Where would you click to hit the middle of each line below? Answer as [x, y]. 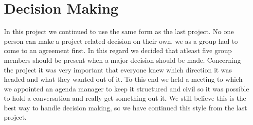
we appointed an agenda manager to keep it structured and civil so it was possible [126, 88]
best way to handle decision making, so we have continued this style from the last [126, 107]
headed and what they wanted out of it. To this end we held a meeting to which [123, 79]
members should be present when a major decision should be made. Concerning [123, 60]
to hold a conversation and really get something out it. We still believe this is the [125, 98]
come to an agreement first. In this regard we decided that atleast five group [118, 50]
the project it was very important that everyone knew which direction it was [118, 69]
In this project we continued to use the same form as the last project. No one [119, 31]
